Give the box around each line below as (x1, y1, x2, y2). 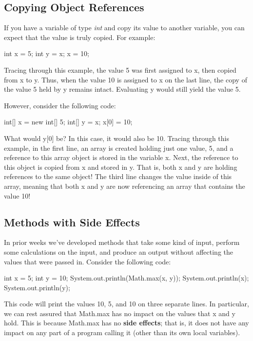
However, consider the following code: (4, 100, 116, 110)
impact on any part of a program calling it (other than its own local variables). (4, 327, 240, 338)
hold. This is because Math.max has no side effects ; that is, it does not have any (4, 318, 249, 328)
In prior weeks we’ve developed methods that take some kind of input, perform (4, 237, 240, 247)
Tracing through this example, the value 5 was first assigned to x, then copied (4, 64, 236, 75)
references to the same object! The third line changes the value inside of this (4, 171, 232, 181)
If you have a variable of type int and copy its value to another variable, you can (4, 22, 245, 33)
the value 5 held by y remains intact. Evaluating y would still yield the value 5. (4, 84, 241, 94)
